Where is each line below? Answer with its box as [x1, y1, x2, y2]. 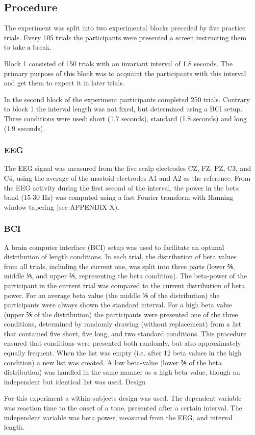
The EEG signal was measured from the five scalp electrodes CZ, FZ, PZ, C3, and [4, 163, 251, 173]
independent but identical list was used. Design [4, 376, 146, 386]
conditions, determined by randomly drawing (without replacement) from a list [4, 319, 242, 329]
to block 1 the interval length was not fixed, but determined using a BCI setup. [4, 104, 243, 114]
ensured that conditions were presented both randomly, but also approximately [4, 338, 241, 348]
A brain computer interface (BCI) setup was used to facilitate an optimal [4, 242, 224, 252]
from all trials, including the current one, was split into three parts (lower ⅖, [4, 261, 235, 271]
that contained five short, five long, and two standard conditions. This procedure [4, 328, 247, 338]
